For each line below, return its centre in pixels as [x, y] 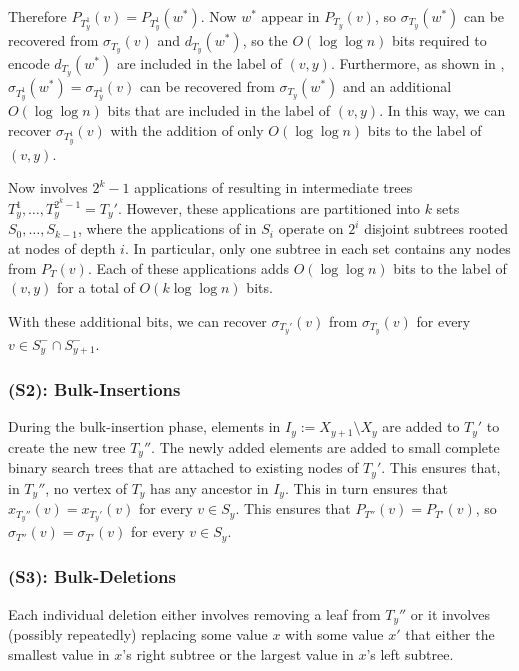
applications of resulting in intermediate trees [273, 187]
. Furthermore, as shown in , [417, 63]
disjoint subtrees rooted [436, 228]
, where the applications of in [167, 228]
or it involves [450, 613]
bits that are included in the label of [219, 110]
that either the [450, 634]
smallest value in [59, 653]
